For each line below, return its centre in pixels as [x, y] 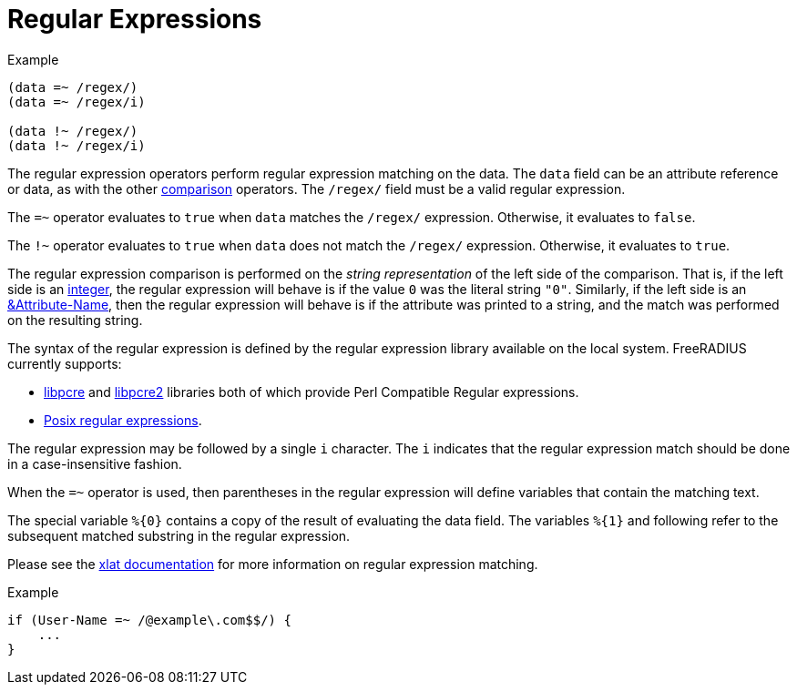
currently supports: [65, 363]
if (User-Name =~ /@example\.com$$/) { [149, 620]
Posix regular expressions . [123, 420]
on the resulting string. [75, 320]
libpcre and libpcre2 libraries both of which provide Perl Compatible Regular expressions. [312, 392]
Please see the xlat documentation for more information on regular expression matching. [273, 564]
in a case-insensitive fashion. [95, 463]
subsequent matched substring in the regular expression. [179, 535]
